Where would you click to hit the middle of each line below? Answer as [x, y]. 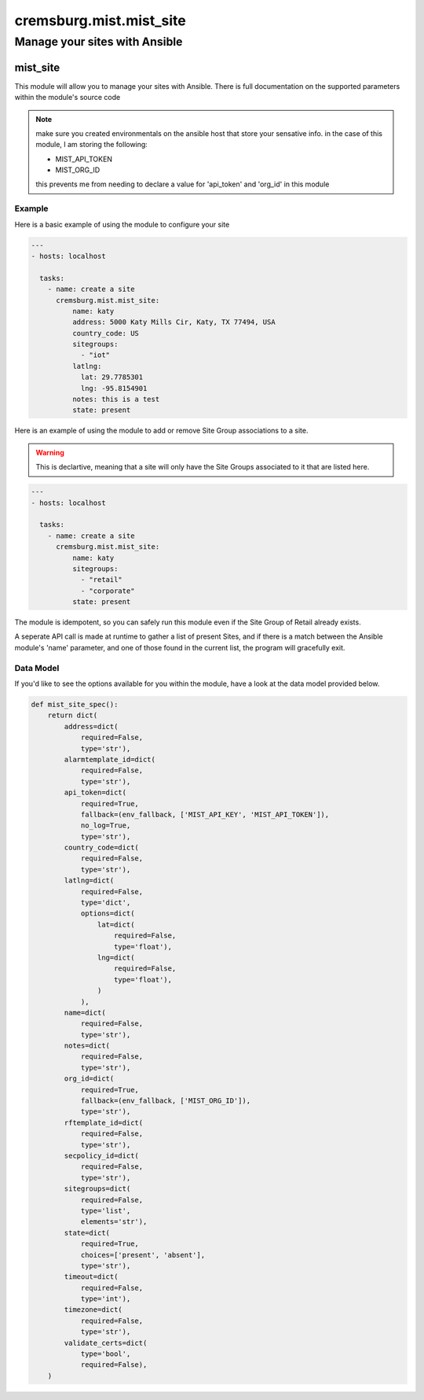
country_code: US [105, 333]
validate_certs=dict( [106, 1343]
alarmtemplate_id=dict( [110, 759]
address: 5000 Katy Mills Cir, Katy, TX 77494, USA [174, 322]
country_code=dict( [101, 848]
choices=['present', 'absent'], [143, 1255]
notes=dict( [87, 1046]
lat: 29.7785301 [112, 377]
